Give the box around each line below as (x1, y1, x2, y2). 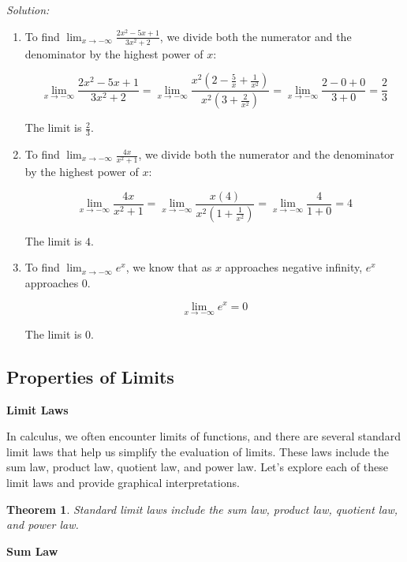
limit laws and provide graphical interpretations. (6, 474, 240, 490)
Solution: (6, 2, 50, 17)
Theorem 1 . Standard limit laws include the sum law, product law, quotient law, (6, 500, 398, 517)
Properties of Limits (6, 364, 174, 388)
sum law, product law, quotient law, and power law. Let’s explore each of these (6, 459, 388, 475)
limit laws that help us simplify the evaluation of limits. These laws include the (6, 443, 390, 459)
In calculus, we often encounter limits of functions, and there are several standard (6, 428, 401, 444)
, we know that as (125, 259, 212, 275)
